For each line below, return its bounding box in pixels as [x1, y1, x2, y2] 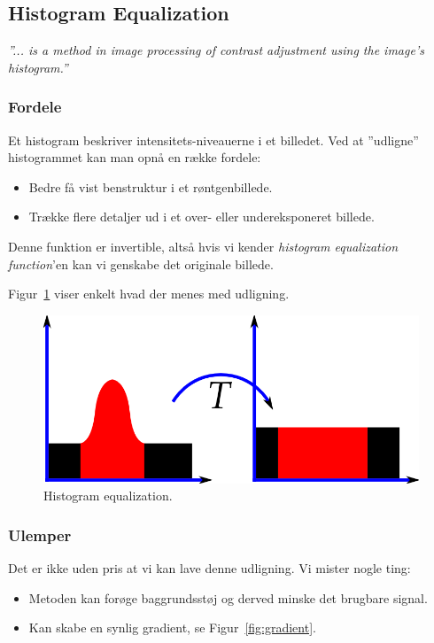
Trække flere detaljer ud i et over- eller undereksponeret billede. [28, 207, 375, 226]
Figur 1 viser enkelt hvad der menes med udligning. [8, 284, 290, 303]
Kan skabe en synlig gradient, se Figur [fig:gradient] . [28, 618, 316, 637]
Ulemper [8, 523, 72, 546]
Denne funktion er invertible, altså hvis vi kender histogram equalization [8, 236, 399, 255]
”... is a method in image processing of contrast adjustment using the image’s [8, 41, 424, 59]
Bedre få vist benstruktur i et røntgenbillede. [28, 177, 273, 196]
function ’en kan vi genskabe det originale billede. [8, 254, 274, 273]
